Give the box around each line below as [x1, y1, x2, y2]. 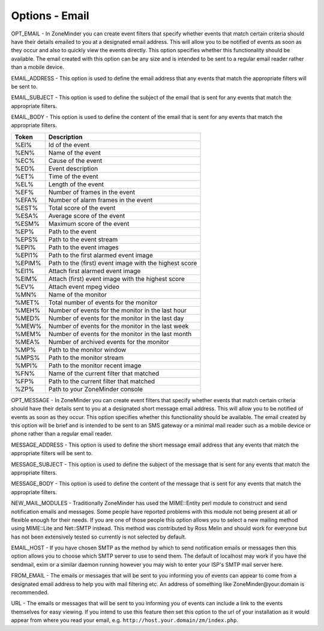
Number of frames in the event [48, 188, 135, 196]
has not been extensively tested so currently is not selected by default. [11, 533, 187, 540]
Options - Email [11, 9, 89, 22]
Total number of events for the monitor [48, 298, 158, 306]
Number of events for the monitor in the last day [48, 314, 184, 322]
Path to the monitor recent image [48, 361, 142, 369]
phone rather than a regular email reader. [11, 430, 113, 438]
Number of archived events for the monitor [48, 337, 169, 346]
